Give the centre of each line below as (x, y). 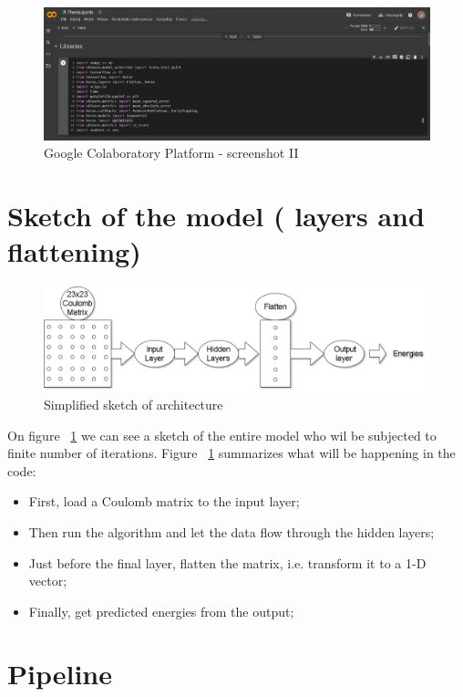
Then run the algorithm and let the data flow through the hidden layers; (231, 531)
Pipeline (60, 674)
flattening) (74, 251)
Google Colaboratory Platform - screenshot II (171, 153)
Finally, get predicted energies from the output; (161, 611)
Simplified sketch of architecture (134, 404)
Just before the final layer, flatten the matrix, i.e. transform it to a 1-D (227, 562)
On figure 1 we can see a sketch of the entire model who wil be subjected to (222, 435)
